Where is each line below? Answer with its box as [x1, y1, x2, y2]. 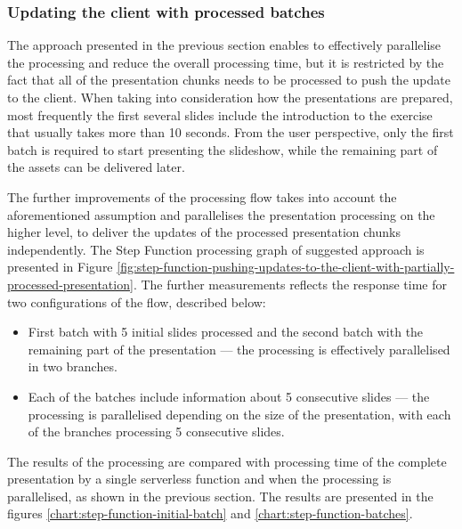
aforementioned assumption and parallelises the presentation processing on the [7, 205, 435, 224]
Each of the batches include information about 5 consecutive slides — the [28, 387, 430, 405]
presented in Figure [7, 257, 113, 276]
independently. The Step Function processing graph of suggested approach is [7, 240, 425, 258]
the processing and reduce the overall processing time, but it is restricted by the [7, 53, 444, 71]
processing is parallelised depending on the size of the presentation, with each [28, 404, 451, 423]
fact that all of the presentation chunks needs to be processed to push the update [7, 70, 450, 89]
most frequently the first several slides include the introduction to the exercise [7, 105, 433, 124]
